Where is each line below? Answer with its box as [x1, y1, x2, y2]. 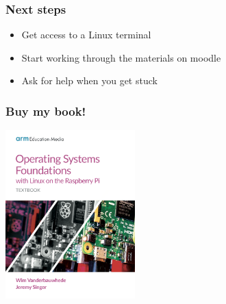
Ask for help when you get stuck [21, 73, 158, 88]
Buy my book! [5, 102, 86, 119]
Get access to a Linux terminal [21, 27, 151, 42]
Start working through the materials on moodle [21, 50, 221, 64]
